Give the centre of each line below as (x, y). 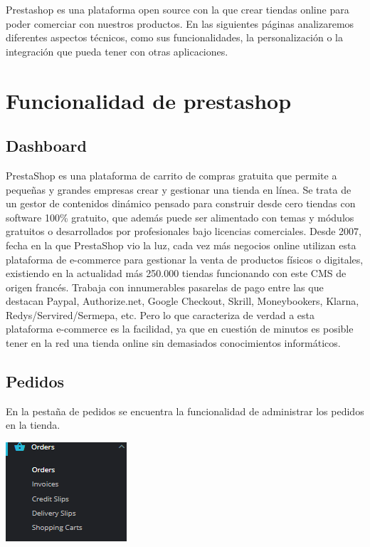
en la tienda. (33, 425)
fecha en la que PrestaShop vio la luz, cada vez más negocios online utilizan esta (181, 245)
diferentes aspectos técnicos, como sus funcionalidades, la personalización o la (174, 37)
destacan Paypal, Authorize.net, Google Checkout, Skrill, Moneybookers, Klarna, (183, 301)
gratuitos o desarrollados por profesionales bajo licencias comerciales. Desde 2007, (184, 231)
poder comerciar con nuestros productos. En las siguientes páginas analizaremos (180, 23)
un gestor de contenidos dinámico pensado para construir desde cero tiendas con (181, 203)
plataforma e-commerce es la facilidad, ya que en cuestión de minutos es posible (180, 329)
